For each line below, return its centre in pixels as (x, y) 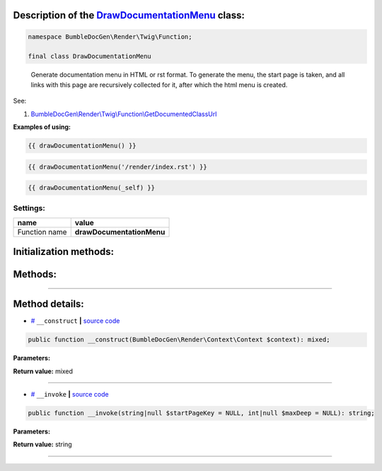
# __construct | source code (75, 321)
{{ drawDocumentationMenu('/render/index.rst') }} (118, 167)
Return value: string (42, 444)
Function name (42, 232)
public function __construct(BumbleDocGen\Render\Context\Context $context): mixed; (179, 340)
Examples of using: (42, 127)
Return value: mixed (43, 371)
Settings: (29, 208)
